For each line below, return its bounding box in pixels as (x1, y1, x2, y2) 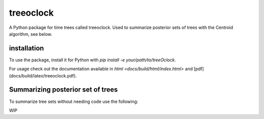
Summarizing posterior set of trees (9, 86, 118, 94)
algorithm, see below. (9, 31, 52, 37)
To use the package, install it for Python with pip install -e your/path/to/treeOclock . (9, 57, 176, 63)
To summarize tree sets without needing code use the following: (9, 98, 138, 104)
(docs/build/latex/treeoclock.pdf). (9, 72, 77, 78)
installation (9, 44, 44, 52)
